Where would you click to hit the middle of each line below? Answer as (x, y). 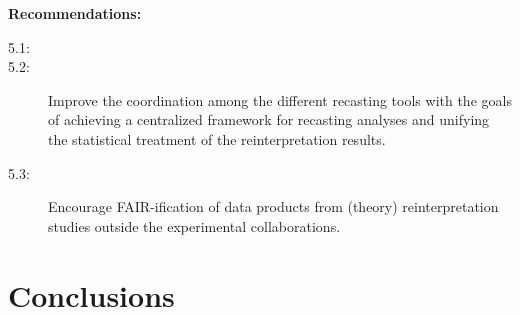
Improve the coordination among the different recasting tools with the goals (280, 99)
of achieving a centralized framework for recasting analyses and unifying (269, 119)
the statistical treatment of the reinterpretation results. (217, 138)
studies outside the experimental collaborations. (194, 225)
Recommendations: (75, 13)
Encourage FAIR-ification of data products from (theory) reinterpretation (273, 206)
